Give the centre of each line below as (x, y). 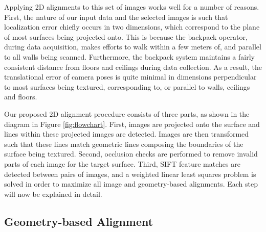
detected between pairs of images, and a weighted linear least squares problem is (130, 174)
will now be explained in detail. (53, 194)
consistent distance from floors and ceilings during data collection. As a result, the (133, 67)
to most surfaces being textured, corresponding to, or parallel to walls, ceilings (127, 86)
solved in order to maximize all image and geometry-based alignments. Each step (131, 184)
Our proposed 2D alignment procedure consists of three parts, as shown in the (127, 113)
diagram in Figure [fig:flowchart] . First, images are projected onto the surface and (132, 124)
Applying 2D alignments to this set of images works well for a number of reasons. (132, 7)
